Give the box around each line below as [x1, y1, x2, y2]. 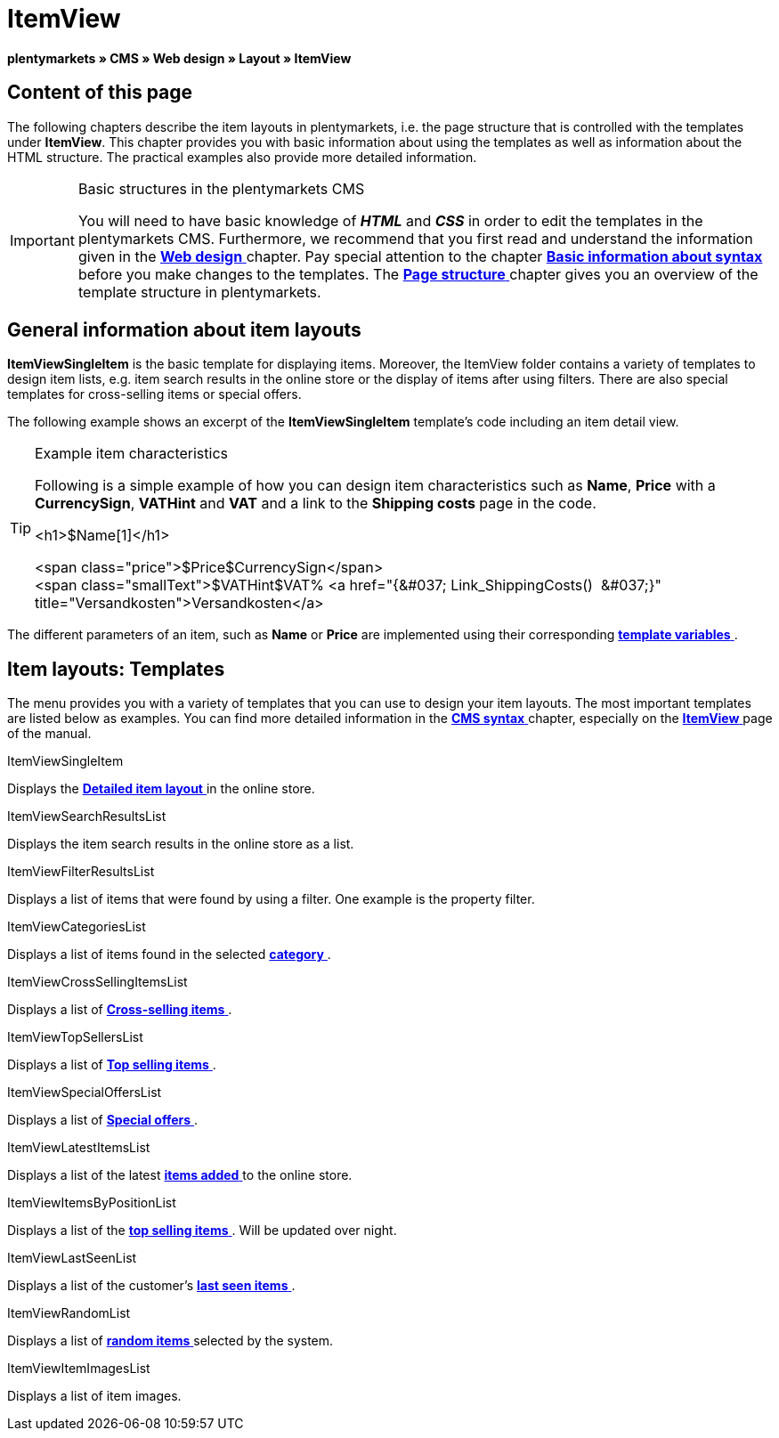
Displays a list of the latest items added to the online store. [7, 1167, 353, 1183]
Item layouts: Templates [7, 657, 225, 680]
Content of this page [7, 81, 193, 104]
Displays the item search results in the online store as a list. [7, 836, 354, 852]
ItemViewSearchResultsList [7, 808, 166, 825]
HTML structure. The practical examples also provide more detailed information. [7, 149, 477, 165]
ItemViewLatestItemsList [7, 1140, 150, 1156]
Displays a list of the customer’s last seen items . [7, 1278, 296, 1294]
